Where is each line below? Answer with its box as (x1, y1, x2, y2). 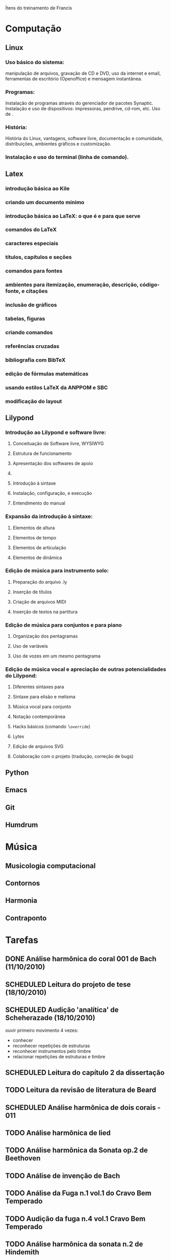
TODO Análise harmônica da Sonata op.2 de (5, 1146, 148, 1155)
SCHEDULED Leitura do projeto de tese (5, 980, 131, 989)
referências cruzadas (5, 343, 60, 350)
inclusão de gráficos (5, 302, 57, 309)
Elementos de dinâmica (12, 554, 62, 561)
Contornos (5, 878, 40, 887)
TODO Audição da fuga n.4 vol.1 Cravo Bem (5, 1214, 145, 1223)
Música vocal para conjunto (12, 704, 71, 710)
